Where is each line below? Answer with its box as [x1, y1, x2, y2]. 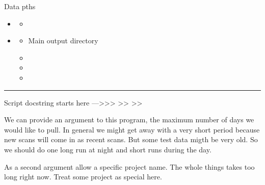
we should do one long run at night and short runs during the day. [4, 144, 211, 154]
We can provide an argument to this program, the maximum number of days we [4, 114, 254, 125]
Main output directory [28, 35, 98, 46]
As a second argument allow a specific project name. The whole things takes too [4, 161, 255, 172]
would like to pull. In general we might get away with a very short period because [4, 124, 260, 135]
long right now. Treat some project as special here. [4, 171, 162, 182]
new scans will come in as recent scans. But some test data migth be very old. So [4, 134, 258, 145]
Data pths [4, 1, 36, 11]
